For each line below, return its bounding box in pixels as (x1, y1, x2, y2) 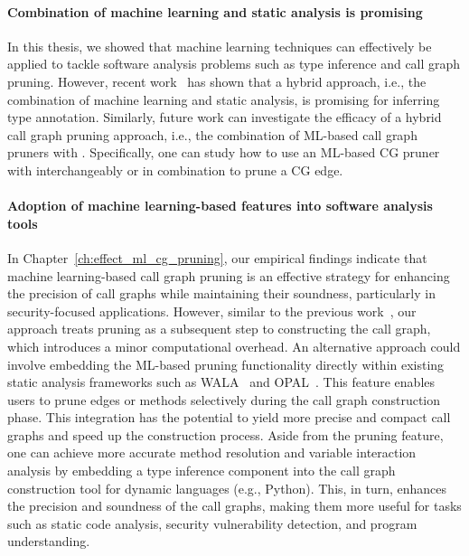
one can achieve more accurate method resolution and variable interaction (7, 443, 417, 462)
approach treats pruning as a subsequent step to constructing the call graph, (7, 319, 431, 338)
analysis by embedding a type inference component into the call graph (7, 461, 396, 480)
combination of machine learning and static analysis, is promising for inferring (7, 90, 440, 108)
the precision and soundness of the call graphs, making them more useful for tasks (7, 496, 462, 515)
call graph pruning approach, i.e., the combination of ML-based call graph (7, 125, 417, 144)
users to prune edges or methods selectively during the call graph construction (7, 390, 441, 409)
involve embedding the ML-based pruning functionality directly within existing (7, 354, 445, 373)
